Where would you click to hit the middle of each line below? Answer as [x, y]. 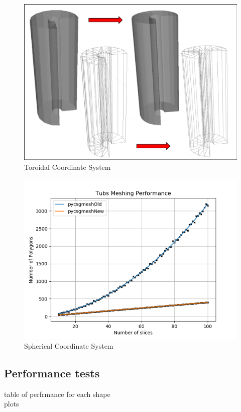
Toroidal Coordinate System [68, 167]
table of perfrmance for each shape [57, 394]
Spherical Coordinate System [69, 345]
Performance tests [52, 373]
